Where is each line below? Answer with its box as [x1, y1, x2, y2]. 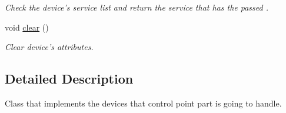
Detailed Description [5, 69, 134, 88]
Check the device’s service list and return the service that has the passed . [5, 1, 269, 13]
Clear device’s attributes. [5, 41, 94, 53]
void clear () [5, 21, 49, 33]
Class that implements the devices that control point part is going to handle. [5, 97, 282, 109]
